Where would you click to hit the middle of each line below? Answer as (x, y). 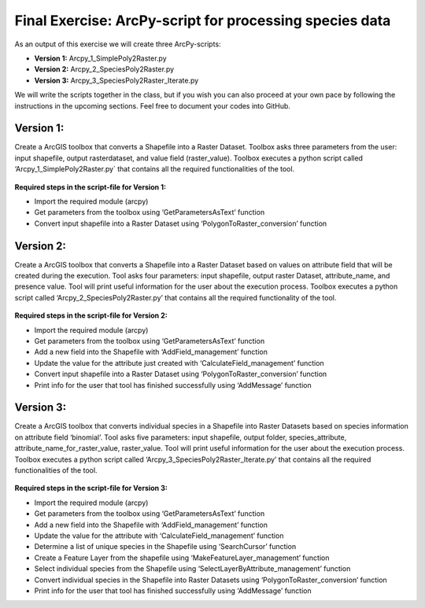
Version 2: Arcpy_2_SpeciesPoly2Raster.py (104, 69)
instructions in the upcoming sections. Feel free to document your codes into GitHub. (153, 105)
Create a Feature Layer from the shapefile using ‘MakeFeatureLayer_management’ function (182, 558)
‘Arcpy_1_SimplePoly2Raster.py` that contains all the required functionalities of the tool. (155, 169)
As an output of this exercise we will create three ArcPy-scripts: (118, 44)
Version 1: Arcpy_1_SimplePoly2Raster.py (100, 58)
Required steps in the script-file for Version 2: (91, 315)
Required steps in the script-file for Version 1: (91, 187)
